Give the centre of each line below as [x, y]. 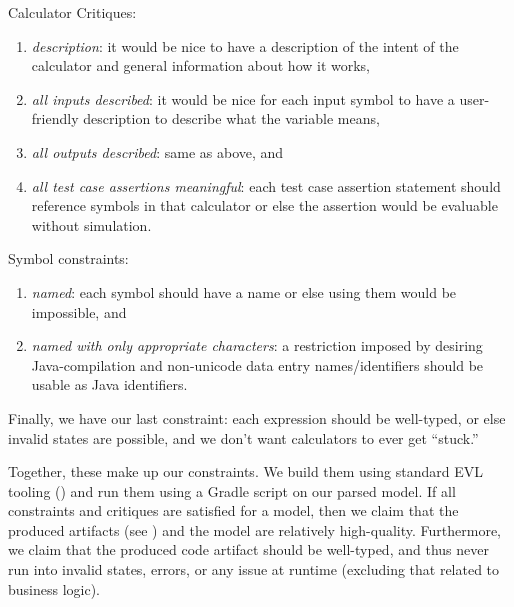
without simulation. [91, 224]
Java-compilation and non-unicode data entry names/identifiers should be [257, 364]
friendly [55, 118]
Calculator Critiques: [72, 12]
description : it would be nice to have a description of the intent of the [245, 45]
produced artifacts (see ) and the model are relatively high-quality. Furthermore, [254, 529]
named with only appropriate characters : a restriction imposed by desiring [257, 345]
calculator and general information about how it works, [201, 65]
